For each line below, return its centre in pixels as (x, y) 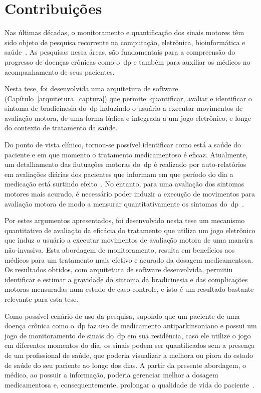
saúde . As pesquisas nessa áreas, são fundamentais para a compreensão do (120, 52)
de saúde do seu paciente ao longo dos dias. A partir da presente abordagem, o (125, 365)
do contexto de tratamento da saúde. (61, 128)
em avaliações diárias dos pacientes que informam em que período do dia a (119, 174)
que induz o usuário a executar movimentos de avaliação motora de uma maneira (129, 240)
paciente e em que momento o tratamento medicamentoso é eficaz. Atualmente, (126, 154)
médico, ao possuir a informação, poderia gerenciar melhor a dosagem (111, 375)
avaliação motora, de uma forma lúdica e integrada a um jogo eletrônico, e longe (128, 118)
